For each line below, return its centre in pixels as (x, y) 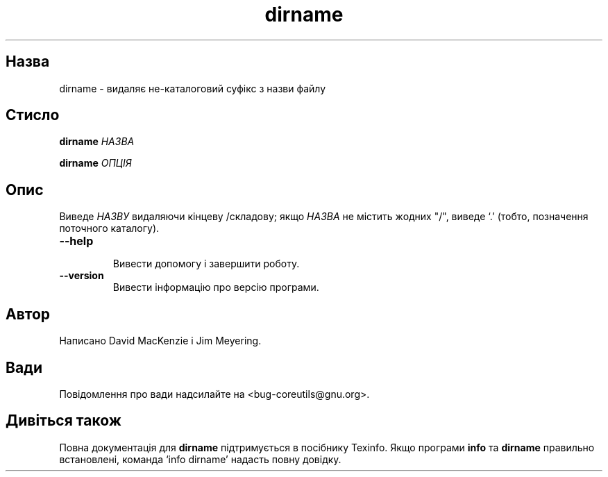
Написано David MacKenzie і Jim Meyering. (160, 341)
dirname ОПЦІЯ (95, 163)
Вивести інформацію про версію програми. (216, 287)
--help (76, 241)
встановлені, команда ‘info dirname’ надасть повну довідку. (200, 459)
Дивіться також (64, 421)
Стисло (33, 115)
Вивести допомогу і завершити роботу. (206, 264)
